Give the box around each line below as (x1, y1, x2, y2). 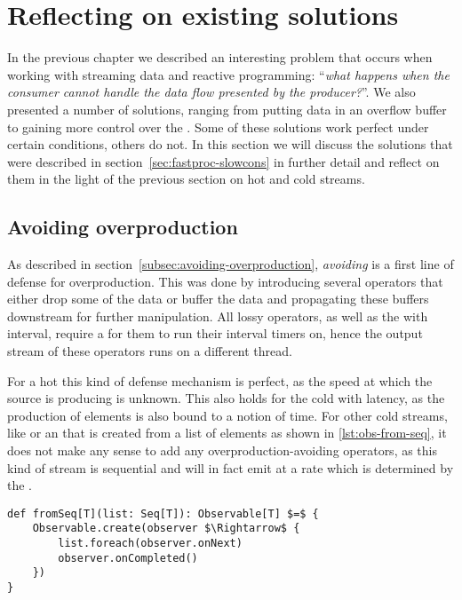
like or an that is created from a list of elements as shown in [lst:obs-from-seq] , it (7, 423, 447, 442)
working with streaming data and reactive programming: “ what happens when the (7, 65, 450, 83)
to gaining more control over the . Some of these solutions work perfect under (7, 117, 429, 136)
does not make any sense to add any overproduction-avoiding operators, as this (7, 441, 438, 460)
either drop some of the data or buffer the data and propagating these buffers (7, 289, 429, 308)
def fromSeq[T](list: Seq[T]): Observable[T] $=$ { (7, 507, 319, 520)
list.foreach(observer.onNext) (58, 537, 243, 550)
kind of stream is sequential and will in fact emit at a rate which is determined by (7, 458, 454, 477)
